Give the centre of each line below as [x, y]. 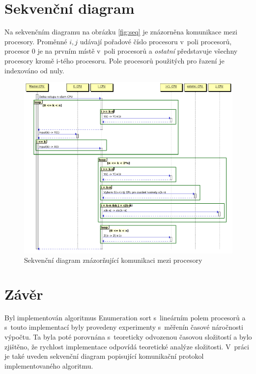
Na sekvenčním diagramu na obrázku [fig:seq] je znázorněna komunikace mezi [121, 32]
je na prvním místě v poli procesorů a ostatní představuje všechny [138, 51]
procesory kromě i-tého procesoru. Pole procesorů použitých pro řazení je [114, 60]
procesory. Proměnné [36, 41]
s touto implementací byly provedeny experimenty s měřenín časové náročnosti [124, 327]
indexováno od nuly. [34, 70]
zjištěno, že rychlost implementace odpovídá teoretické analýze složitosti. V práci [127, 346]
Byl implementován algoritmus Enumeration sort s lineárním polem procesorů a [125, 317]
